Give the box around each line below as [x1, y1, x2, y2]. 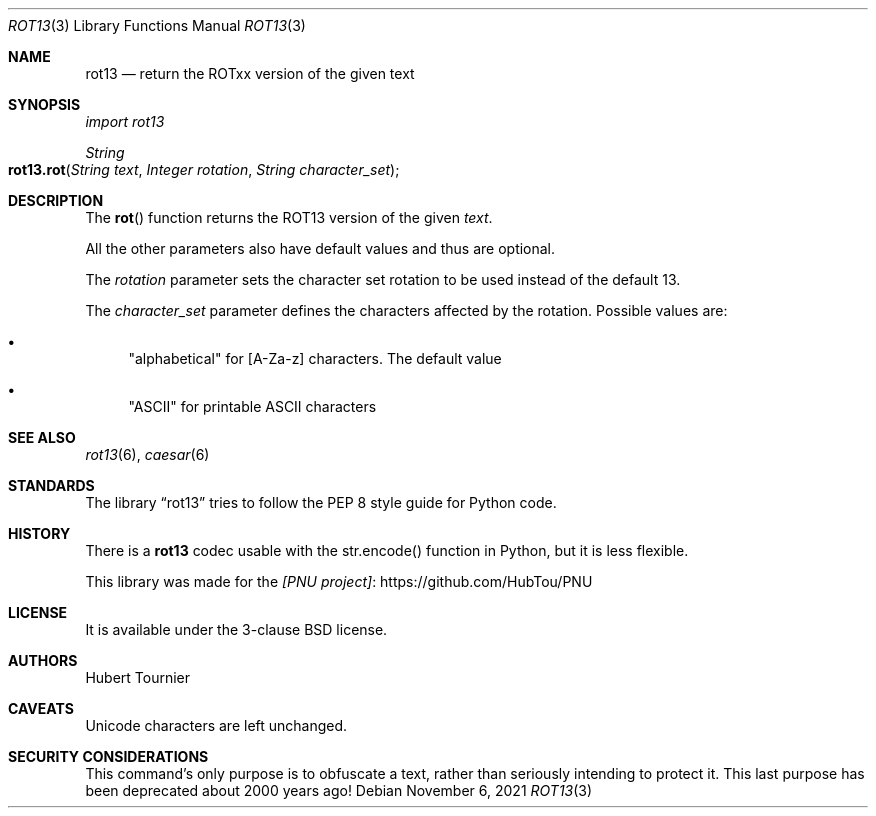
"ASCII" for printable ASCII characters [128, 398, 377, 415]
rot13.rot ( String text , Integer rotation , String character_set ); [8, 161, 400, 178]
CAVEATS [8, 700, 74, 717]
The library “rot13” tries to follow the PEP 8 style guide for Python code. [85, 494, 557, 511]
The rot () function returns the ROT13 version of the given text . [85, 209, 493, 226]
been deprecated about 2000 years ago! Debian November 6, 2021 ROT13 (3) [85, 782, 593, 799]
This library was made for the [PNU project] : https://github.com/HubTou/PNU [85, 573, 593, 590]
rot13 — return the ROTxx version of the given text [85, 65, 415, 82]
